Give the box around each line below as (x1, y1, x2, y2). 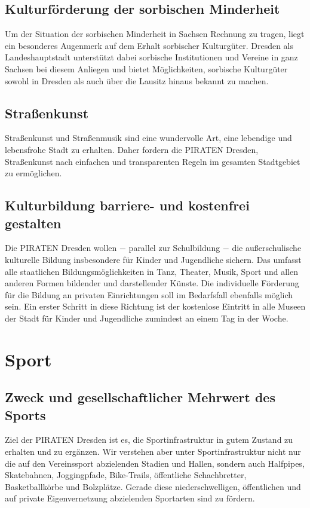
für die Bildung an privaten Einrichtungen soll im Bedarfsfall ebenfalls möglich (5, 288, 293, 301)
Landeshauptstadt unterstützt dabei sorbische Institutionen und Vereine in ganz (5, 51, 298, 63)
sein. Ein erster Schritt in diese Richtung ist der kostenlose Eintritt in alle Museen (5, 300, 306, 313)
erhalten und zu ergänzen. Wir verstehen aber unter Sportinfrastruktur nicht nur (5, 445, 301, 458)
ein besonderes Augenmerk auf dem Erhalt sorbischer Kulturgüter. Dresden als (5, 39, 294, 51)
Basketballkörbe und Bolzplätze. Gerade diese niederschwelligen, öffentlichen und (5, 480, 301, 492)
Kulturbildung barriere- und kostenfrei (5, 196, 250, 215)
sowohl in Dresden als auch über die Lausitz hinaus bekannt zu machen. (5, 74, 269, 87)
